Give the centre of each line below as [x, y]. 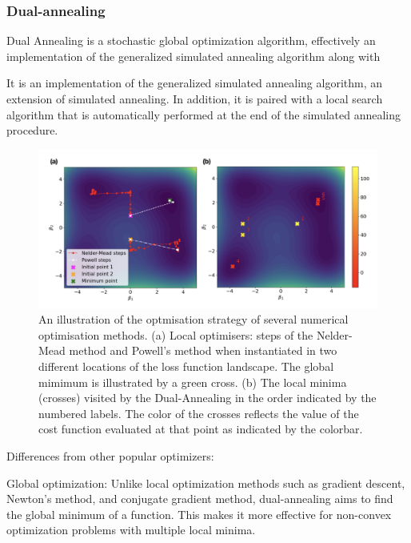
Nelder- [334, 334]
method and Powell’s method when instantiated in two [203, 350]
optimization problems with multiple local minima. [131, 530]
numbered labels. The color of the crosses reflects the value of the [199, 413]
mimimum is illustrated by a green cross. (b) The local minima [193, 382]
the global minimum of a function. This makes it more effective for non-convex [199, 514]
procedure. [32, 130]
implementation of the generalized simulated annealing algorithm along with [194, 56]
